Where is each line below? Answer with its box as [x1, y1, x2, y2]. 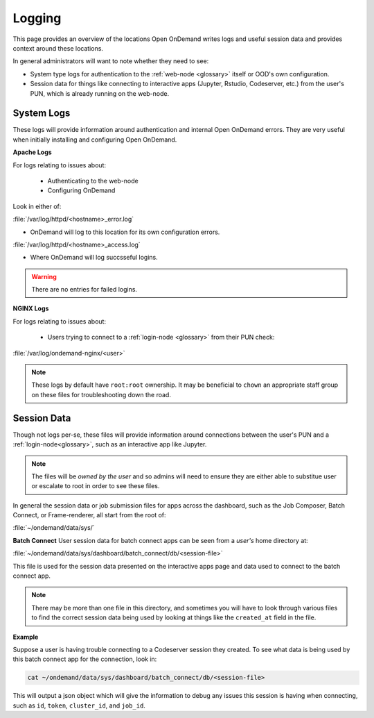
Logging [12, 10, 62, 26]
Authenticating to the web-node [47, 176, 139, 185]
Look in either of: [12, 202, 62, 210]
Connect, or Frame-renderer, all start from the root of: [12, 511, 166, 519]
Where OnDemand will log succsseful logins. [30, 253, 159, 262]
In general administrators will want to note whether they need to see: [12, 57, 209, 65]
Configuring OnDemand [47, 186, 116, 194]
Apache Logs [12, 148, 52, 156]
